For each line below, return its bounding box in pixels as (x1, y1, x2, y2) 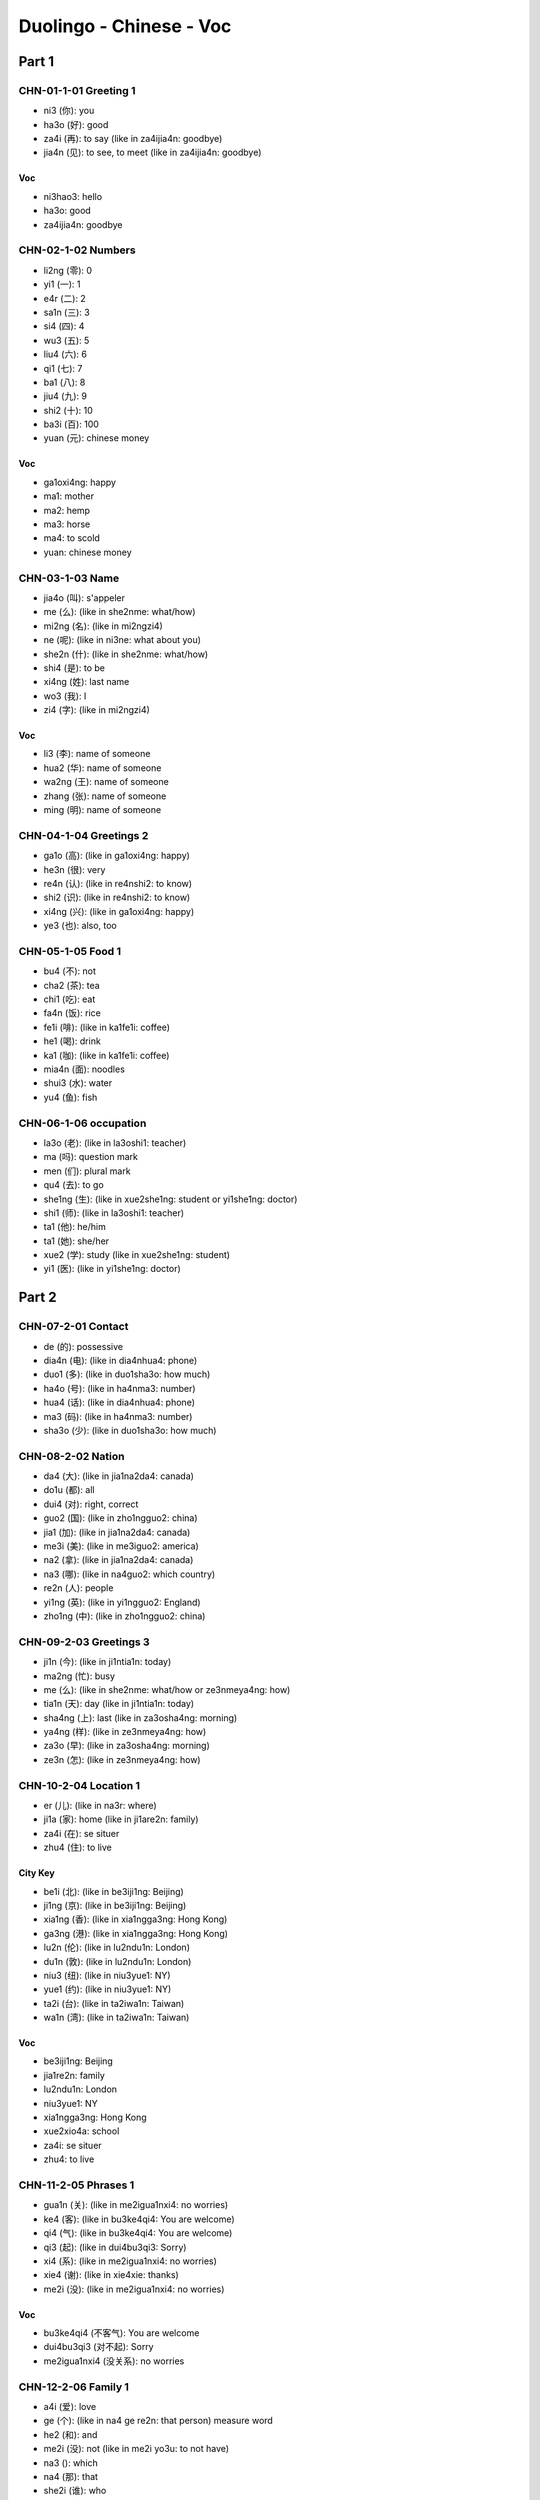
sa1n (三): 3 (43, 306, 90, 318)
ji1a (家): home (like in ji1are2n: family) (43, 1813, 199, 1825)
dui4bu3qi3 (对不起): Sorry (43, 2341, 154, 2353)
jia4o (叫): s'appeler (43, 591, 125, 604)
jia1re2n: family (43, 2069, 105, 2081)
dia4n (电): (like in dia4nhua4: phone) (43, 1355, 198, 1366)
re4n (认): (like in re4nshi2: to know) (43, 877, 193, 889)
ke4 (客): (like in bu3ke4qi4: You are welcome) (43, 2213, 235, 2225)
